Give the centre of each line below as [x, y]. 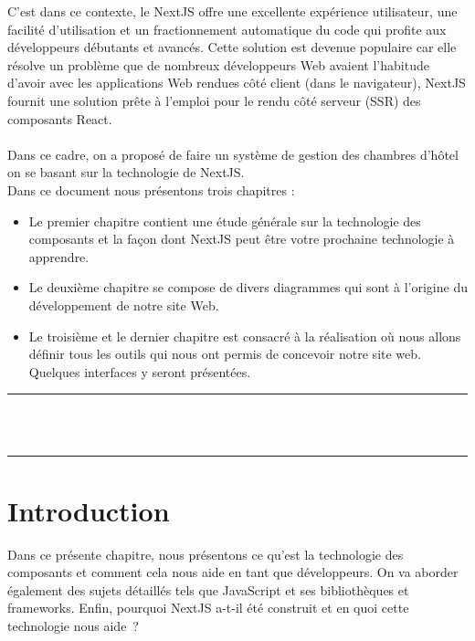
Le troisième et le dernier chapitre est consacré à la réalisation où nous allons [245, 336]
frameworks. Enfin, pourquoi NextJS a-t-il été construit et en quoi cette [208, 608]
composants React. [60, 118]
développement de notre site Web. [124, 305]
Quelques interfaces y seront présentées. [140, 371]
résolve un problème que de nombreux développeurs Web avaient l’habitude [218, 64]
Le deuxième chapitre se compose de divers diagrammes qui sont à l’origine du [248, 287]
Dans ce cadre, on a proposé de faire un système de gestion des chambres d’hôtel [233, 154]
